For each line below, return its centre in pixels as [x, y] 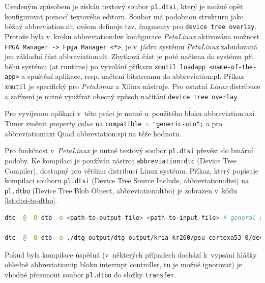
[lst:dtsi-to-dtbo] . [31, 200]
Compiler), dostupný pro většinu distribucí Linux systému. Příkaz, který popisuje [131, 170]
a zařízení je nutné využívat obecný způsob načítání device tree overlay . [122, 96]
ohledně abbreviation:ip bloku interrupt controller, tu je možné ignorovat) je [123, 264]
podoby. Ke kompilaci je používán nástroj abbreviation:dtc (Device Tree [121, 160]
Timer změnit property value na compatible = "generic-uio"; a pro [113, 123]
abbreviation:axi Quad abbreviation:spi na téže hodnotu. [93, 133]
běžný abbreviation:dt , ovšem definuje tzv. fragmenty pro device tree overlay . [131, 26]
